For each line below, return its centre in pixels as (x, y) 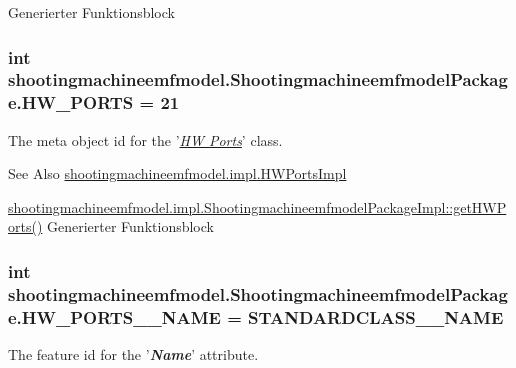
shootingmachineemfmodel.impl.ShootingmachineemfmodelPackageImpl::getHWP (257, 206)
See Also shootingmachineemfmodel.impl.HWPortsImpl (177, 173)
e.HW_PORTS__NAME (114, 316)
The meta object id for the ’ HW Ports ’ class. (145, 139)
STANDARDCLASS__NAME (376, 316)
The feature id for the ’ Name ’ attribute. (133, 354)
